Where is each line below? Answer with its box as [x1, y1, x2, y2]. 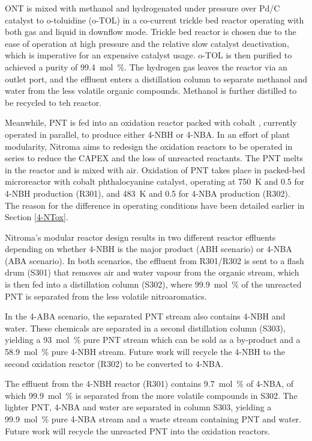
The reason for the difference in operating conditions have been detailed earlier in [5, 199, 305, 211]
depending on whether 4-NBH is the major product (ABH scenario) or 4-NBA [5, 242, 292, 255]
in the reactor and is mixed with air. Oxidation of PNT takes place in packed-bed [5, 163, 305, 176]
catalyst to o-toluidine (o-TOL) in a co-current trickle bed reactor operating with [5, 13, 304, 26]
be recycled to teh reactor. [5, 96, 102, 108]
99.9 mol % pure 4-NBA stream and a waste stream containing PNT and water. [5, 413, 302, 425]
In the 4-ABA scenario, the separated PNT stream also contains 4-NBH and [5, 310, 286, 322]
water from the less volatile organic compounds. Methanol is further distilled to [5, 84, 297, 97]
